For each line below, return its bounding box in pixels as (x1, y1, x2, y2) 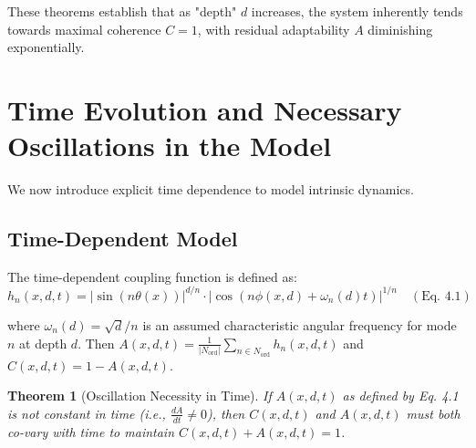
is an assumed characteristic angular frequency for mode (142, 315, 457, 334)
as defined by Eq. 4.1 (342, 386, 459, 405)
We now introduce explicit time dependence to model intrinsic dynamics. (7, 180, 414, 199)
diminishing (367, 19, 433, 38)
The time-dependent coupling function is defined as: (7, 266, 297, 286)
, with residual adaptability (197, 19, 350, 38)
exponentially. (7, 37, 85, 57)
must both (406, 403, 460, 422)
